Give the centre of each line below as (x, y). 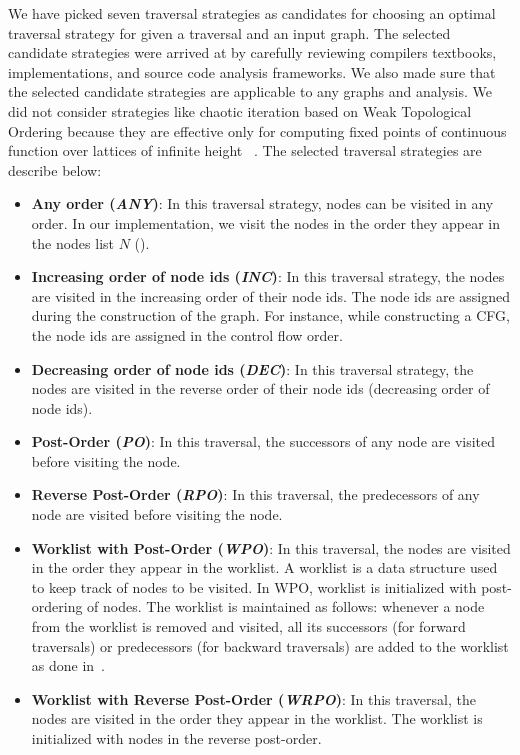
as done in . (68, 665)
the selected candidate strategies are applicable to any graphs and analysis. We (250, 91)
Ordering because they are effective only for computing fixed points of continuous (257, 130)
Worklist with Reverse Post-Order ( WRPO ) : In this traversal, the (253, 698)
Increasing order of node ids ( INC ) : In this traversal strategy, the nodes (268, 276)
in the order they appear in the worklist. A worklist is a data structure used (264, 567)
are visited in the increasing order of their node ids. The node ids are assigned (271, 295)
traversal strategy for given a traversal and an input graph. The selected (229, 32)
